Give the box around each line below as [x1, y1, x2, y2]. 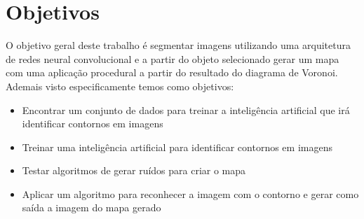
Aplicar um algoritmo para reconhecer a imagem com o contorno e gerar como [22, 186, 359, 201]
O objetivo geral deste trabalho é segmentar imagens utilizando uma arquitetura [6, 38, 351, 52]
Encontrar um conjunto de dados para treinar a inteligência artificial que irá [22, 102, 350, 117]
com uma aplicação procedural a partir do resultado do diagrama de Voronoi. [6, 65, 338, 80]
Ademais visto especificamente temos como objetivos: [6, 78, 234, 93]
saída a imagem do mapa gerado [22, 200, 161, 215]
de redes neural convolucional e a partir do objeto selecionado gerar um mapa [6, 51, 339, 66]
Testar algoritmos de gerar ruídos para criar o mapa [22, 163, 246, 178]
